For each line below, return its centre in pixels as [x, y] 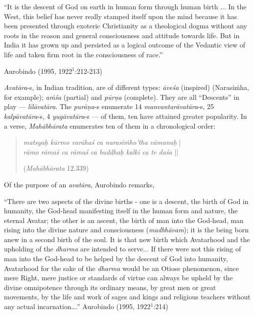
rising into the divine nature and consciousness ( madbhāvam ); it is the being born [126, 230]
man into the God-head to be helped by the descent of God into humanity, [116, 259]
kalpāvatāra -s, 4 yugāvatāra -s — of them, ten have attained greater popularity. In [126, 116]
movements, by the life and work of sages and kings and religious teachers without [127, 297]
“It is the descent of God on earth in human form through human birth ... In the [125, 6]
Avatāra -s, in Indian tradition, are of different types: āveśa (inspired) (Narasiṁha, [127, 87]
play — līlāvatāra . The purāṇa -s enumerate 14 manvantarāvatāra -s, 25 [109, 106]
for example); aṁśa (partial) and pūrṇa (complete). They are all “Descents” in [122, 97]
